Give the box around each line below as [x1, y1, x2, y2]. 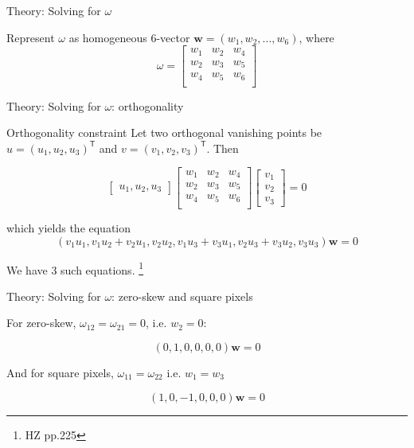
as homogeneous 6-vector [68, 29, 190, 45]
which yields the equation [6, 219, 131, 236]
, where [299, 29, 334, 45]
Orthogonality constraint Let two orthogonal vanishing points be [6, 124, 322, 141]
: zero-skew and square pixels [111, 287, 253, 304]
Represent [6, 29, 55, 45]
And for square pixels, [6, 364, 114, 380]
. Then [206, 139, 239, 156]
